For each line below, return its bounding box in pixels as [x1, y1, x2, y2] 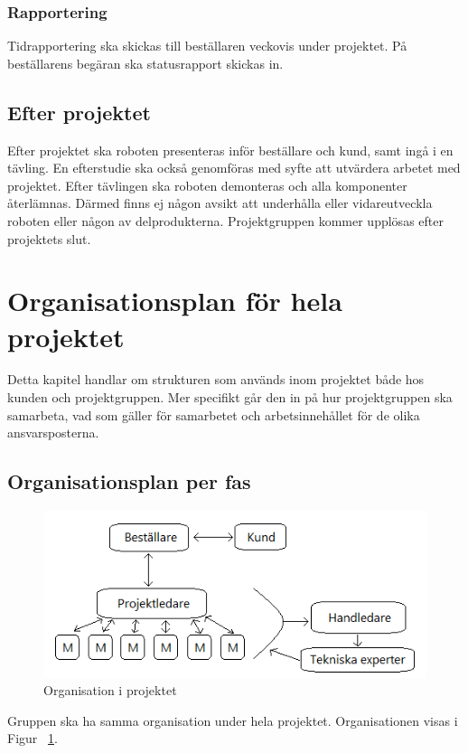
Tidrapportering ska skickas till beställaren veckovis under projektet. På [7, 36, 407, 55]
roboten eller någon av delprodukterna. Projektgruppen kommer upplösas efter [7, 211, 444, 230]
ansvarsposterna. [7, 423, 99, 442]
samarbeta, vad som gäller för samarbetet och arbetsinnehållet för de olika [7, 405, 420, 424]
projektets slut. [7, 229, 91, 248]
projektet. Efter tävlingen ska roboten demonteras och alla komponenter [7, 175, 407, 194]
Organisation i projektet [43, 681, 177, 700]
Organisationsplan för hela [7, 282, 342, 319]
